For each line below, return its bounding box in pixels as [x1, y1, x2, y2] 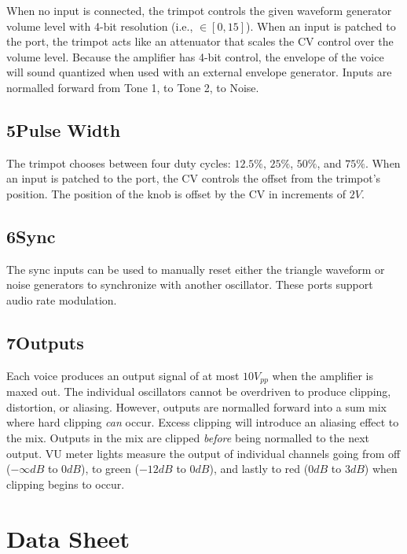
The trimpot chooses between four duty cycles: [6, 154, 231, 171]
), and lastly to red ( [209, 460, 309, 477]
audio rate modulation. [6, 291, 117, 308]
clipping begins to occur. [6, 475, 125, 492]
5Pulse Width [6, 117, 121, 142]
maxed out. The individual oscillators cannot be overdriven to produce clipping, [6, 383, 391, 400]
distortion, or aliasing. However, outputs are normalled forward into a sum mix [6, 398, 387, 415]
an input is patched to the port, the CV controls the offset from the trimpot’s [6, 170, 381, 187]
